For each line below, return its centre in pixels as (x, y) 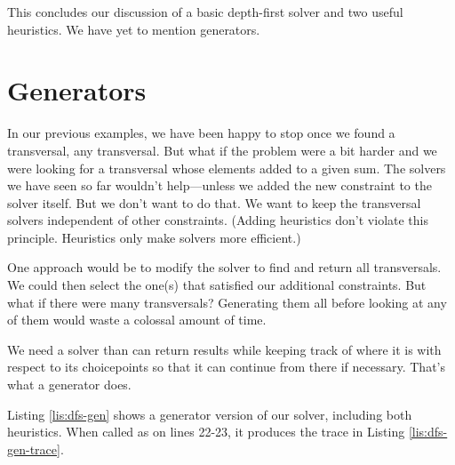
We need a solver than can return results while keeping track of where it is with (224, 349)
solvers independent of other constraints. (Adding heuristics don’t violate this (218, 220)
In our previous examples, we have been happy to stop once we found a (201, 133)
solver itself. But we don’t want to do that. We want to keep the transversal (214, 202)
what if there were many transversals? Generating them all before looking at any (227, 302)
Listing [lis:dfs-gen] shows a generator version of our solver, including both (210, 414)
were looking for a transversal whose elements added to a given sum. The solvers (227, 168)
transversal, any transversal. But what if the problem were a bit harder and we (222, 150)
